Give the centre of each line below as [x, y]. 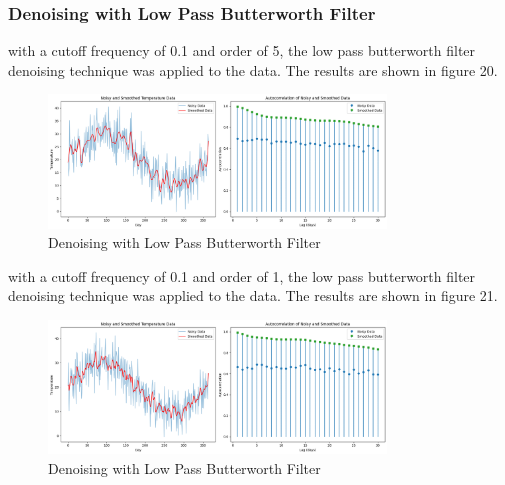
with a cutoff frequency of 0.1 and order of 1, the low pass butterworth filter [242, 275]
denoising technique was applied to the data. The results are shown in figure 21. [253, 295]
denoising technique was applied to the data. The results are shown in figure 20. [253, 69]
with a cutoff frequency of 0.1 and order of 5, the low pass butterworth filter [242, 50]
